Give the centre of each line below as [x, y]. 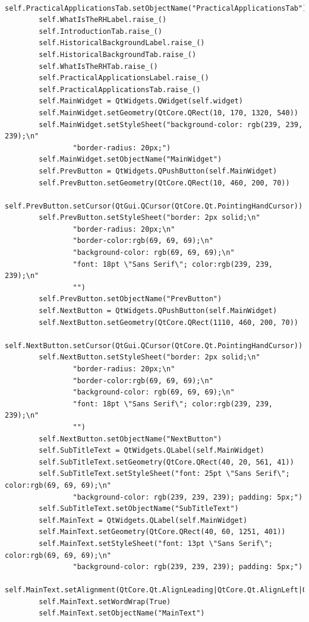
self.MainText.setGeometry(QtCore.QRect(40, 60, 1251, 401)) [162, 532]
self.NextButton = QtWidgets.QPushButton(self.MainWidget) [158, 311]
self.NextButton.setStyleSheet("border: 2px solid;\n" [149, 357]
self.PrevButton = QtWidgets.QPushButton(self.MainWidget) [158, 171]
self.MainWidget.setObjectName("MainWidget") [130, 160]
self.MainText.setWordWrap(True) [105, 602]
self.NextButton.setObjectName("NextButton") [130, 439]
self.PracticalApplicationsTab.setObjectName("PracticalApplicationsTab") [156, 8]
